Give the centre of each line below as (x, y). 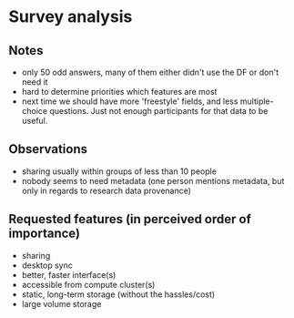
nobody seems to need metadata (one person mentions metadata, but (153, 180)
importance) (45, 234)
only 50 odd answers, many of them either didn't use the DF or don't (150, 72)
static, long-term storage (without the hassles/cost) (118, 294)
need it (35, 82)
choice (35, 111)
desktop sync (47, 265)
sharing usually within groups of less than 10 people (119, 171)
